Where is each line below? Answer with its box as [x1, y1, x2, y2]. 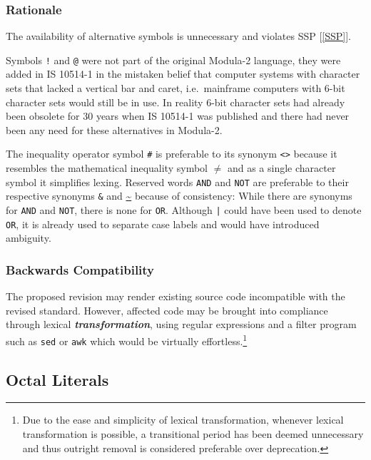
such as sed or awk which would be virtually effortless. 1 [6, 331, 248, 348]
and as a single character [227, 160, 336, 175]
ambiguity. [6, 230, 51, 245]
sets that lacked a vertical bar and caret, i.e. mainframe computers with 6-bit [6, 81, 345, 96]
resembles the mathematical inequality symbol [6, 160, 208, 175]
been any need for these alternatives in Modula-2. [6, 122, 223, 137]
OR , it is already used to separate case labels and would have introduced [6, 216, 320, 231]
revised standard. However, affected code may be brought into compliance [6, 302, 328, 317]
